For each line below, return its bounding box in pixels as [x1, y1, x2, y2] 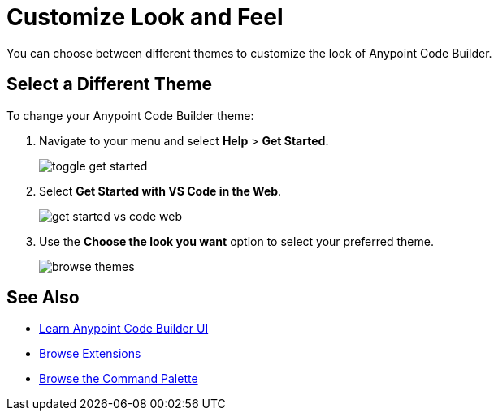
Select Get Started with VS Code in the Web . [39, 183, 282, 198]
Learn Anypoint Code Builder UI [39, 321, 209, 336]
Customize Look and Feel [6, 3, 284, 31]
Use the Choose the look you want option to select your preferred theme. [39, 234, 434, 248]
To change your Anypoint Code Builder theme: [6, 108, 254, 123]
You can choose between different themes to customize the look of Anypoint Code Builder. [6, 45, 492, 60]
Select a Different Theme [6, 74, 212, 95]
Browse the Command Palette [39, 372, 198, 386]
